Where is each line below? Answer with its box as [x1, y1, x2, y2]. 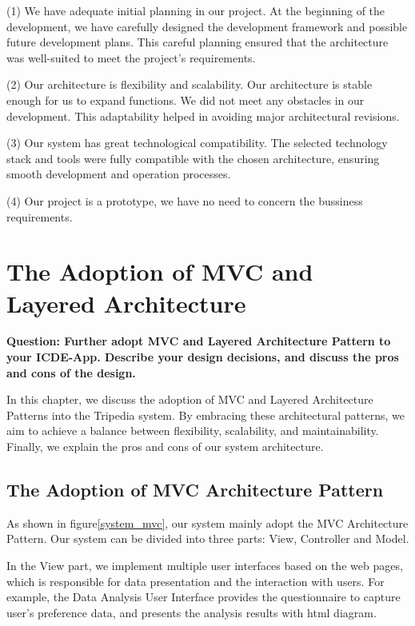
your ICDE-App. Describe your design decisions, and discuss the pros [6, 349, 399, 365]
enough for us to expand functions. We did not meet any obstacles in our [6, 91, 365, 108]
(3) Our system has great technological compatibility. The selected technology [6, 134, 388, 151]
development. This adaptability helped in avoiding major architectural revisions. [6, 107, 400, 124]
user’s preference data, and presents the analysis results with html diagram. [6, 604, 377, 620]
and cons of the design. [6, 364, 136, 381]
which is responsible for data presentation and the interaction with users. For [6, 572, 385, 589]
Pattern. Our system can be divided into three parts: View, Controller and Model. [6, 530, 409, 547]
